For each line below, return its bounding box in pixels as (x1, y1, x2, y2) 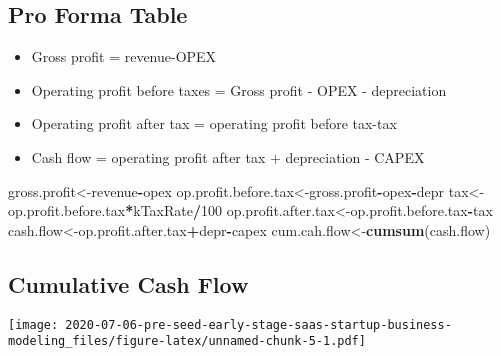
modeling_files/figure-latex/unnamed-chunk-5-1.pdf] (8, 334, 366, 349)
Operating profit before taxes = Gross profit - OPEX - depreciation (31, 79, 447, 100)
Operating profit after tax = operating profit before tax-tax (31, 113, 397, 134)
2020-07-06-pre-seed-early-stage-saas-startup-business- (65, 317, 452, 332)
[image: (8, 317, 59, 332)
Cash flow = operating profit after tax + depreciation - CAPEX (31, 146, 425, 167)
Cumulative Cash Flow (8, 268, 249, 299)
